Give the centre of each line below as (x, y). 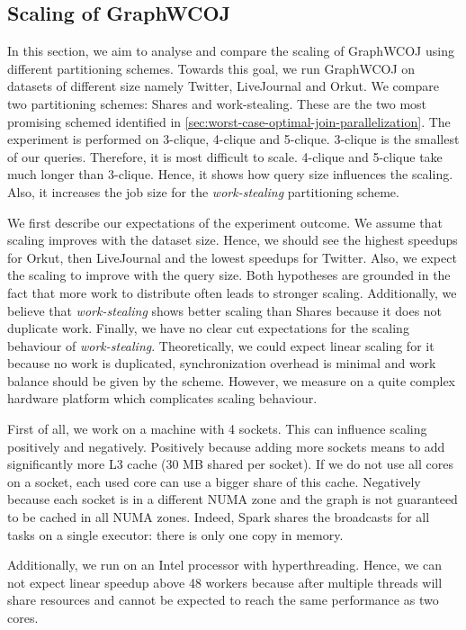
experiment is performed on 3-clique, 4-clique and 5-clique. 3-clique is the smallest (233, 139)
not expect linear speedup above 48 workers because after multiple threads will (225, 582)
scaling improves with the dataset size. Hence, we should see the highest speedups (233, 240)
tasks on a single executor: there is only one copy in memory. (175, 534)
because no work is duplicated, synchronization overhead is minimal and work (222, 363)
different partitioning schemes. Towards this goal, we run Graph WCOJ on (211, 68)
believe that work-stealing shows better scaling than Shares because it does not (225, 310)
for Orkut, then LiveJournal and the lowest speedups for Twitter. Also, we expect (232, 257)
